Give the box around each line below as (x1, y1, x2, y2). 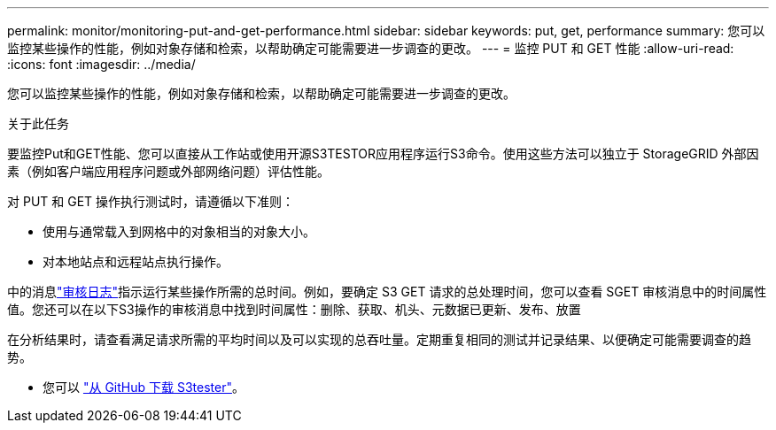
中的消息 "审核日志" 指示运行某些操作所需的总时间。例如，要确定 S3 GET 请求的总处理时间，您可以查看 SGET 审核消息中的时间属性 (7, 284, 767, 299)
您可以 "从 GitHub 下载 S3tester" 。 (43, 380, 244, 395)
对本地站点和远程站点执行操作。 (43, 254, 229, 269)
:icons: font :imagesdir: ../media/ (7, 57, 196, 72)
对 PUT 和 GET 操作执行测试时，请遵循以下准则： (7, 194, 295, 209)
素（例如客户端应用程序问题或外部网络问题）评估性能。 (7, 164, 330, 179)
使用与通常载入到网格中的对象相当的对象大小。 (43, 224, 315, 239)
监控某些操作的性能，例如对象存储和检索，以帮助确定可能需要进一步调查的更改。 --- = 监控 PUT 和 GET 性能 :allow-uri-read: (7, 41, 734, 56)
